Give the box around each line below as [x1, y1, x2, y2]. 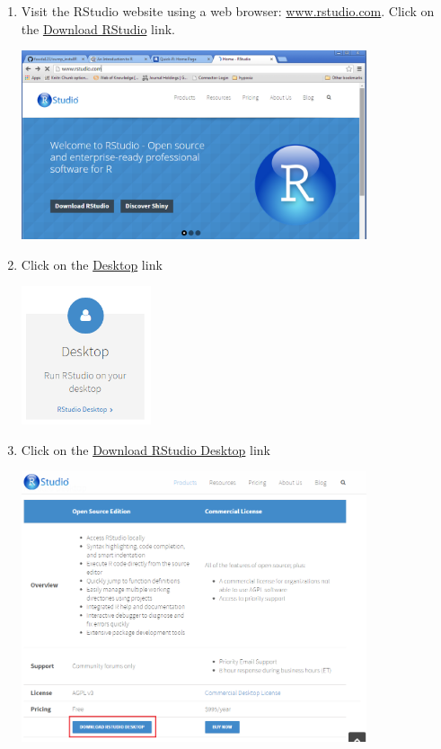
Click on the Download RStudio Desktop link [21, 440, 270, 459]
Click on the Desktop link [21, 254, 163, 273]
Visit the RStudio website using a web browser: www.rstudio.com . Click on [21, 2, 435, 20]
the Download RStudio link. [21, 19, 175, 38]
